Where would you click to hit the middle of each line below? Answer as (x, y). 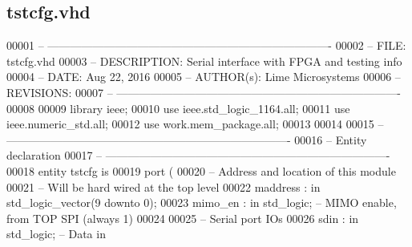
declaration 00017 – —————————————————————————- (198, 155)
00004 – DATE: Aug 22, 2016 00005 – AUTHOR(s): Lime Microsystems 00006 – (204, 77)
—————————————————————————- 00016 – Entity (187, 139)
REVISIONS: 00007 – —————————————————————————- (204, 92)
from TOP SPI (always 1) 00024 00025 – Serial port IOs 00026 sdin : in (183, 218)
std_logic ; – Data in (56, 234)
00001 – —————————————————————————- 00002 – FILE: (206, 45)
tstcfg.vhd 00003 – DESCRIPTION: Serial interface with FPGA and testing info (204, 61)
